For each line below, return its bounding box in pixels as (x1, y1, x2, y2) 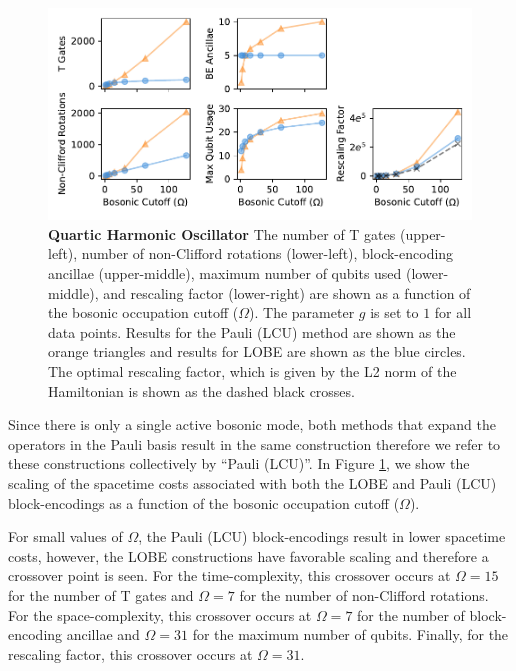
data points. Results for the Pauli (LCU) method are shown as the (48, 321, 456, 342)
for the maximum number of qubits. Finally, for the (192, 624, 509, 645)
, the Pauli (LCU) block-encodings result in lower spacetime (138, 526, 506, 547)
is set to (370, 302, 419, 323)
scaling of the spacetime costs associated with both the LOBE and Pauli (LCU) (8, 472, 497, 493)
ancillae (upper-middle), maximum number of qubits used (48, 263, 402, 283)
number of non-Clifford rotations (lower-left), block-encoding (81, 243, 454, 264)
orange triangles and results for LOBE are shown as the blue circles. (48, 341, 466, 362)
